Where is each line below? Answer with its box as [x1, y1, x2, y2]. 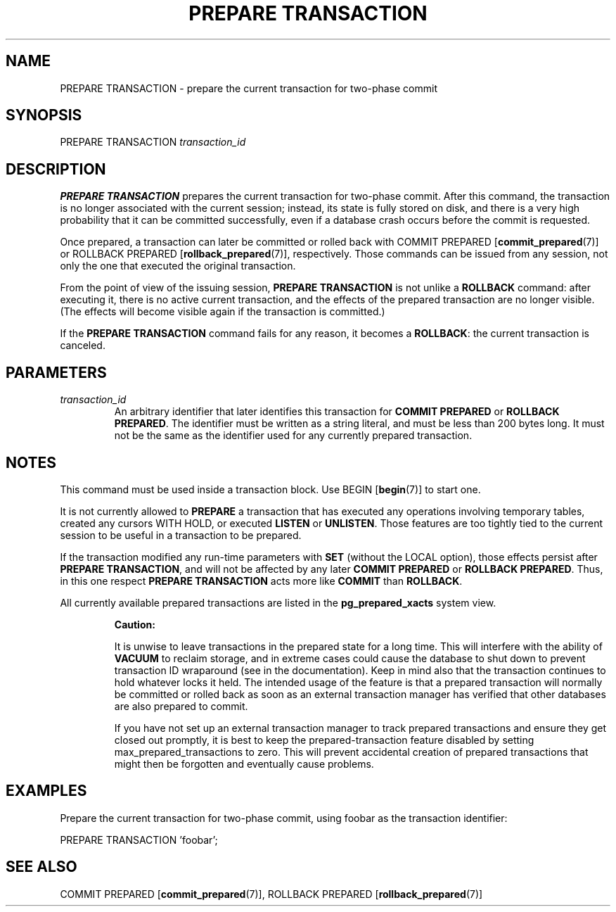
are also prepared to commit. [114, 699, 248, 712]
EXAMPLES [6, 782, 87, 800]
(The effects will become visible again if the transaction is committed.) [60, 305, 385, 318]
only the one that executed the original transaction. [60, 260, 296, 272]
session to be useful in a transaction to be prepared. [60, 528, 302, 541]
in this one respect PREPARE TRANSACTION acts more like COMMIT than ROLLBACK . [60, 574, 463, 587]
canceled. [60, 339, 105, 352]
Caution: [114, 618, 155, 631]
